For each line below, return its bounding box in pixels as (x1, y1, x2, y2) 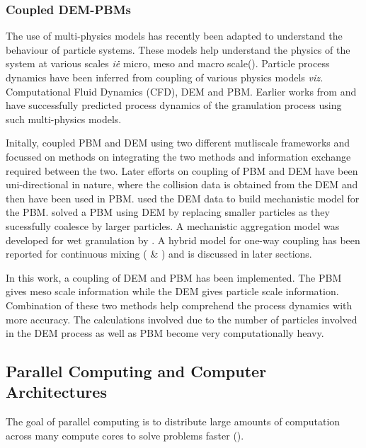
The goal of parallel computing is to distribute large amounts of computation (6, 414, 341, 429)
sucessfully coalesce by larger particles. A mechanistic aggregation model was (6, 218, 340, 233)
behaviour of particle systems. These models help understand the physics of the (6, 42, 350, 57)
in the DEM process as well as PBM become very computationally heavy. (6, 326, 324, 340)
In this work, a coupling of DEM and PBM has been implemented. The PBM (6, 270, 342, 285)
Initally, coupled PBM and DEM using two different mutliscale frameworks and (6, 135, 350, 150)
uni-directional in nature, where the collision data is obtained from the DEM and (6, 177, 358, 192)
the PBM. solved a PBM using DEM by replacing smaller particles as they (6, 205, 330, 219)
